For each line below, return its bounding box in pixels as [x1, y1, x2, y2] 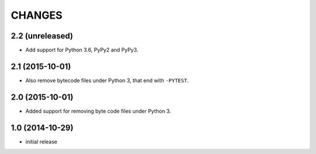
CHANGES [11, 9, 63, 22]
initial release [25, 138, 58, 145]
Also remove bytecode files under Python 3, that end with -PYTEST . [25, 76, 189, 84]
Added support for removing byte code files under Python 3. [25, 107, 171, 114]
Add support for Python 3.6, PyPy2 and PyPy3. [25, 47, 139, 54]
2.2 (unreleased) [11, 31, 73, 41]
